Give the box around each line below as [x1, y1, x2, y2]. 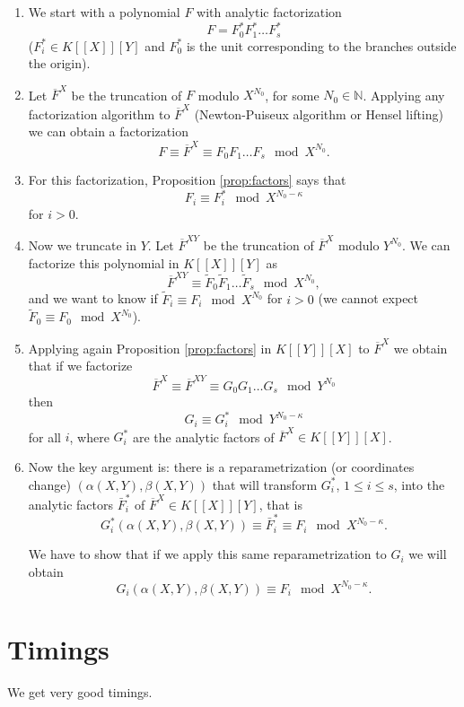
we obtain [393, 338, 448, 357]
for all [28, 427, 62, 446]
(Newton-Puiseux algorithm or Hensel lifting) [194, 104, 443, 123]
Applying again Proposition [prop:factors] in [28, 338, 272, 357]
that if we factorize [28, 356, 133, 375]
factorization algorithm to [28, 104, 171, 123]
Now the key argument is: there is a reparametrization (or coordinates [28, 457, 415, 476]
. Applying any [363, 85, 445, 104]
